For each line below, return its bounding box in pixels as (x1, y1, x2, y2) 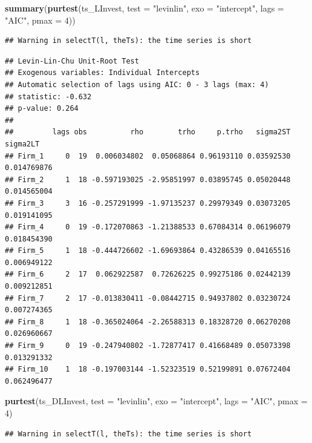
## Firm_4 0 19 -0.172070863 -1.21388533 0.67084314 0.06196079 (5, 223, 291, 232)
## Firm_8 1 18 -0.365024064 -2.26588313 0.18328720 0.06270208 (5, 317, 291, 326)
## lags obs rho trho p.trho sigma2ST (5, 128, 291, 137)
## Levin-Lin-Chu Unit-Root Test (5, 56, 139, 65)
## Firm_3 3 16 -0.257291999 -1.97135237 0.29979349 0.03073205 (5, 199, 291, 208)
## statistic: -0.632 (5, 92, 92, 101)
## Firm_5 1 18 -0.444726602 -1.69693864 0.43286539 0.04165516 (5, 246, 291, 255)
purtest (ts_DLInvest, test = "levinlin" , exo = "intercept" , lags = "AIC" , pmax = (5, 395, 308, 407)
